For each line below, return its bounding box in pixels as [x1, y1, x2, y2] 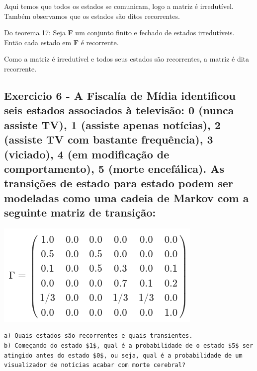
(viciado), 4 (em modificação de [4, 146, 170, 161]
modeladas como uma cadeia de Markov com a [4, 190, 249, 205]
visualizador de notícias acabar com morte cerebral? [4, 362, 186, 369]
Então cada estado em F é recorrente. [4, 37, 119, 47]
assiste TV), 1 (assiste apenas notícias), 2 [4, 117, 221, 132]
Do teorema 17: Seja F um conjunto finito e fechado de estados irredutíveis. [4, 27, 235, 38]
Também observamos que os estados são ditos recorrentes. [4, 10, 180, 21]
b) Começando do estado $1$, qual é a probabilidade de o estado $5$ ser [4, 342, 254, 350]
